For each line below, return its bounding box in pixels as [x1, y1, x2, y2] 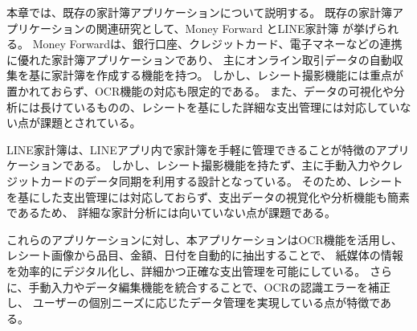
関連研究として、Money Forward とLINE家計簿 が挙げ [96, 19, 377, 36]
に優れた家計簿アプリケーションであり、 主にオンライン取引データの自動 [6, 51, 392, 67]
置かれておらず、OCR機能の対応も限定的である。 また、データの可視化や [6, 82, 394, 99]
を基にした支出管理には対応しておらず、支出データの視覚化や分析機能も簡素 [6, 188, 410, 205]
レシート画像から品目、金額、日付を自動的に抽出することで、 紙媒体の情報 [6, 247, 403, 264]
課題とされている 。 [39, 114, 141, 131]
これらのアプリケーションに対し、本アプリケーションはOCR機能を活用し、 [6, 231, 403, 247]
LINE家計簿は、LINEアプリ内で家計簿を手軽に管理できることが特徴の [6, 141, 376, 157]
